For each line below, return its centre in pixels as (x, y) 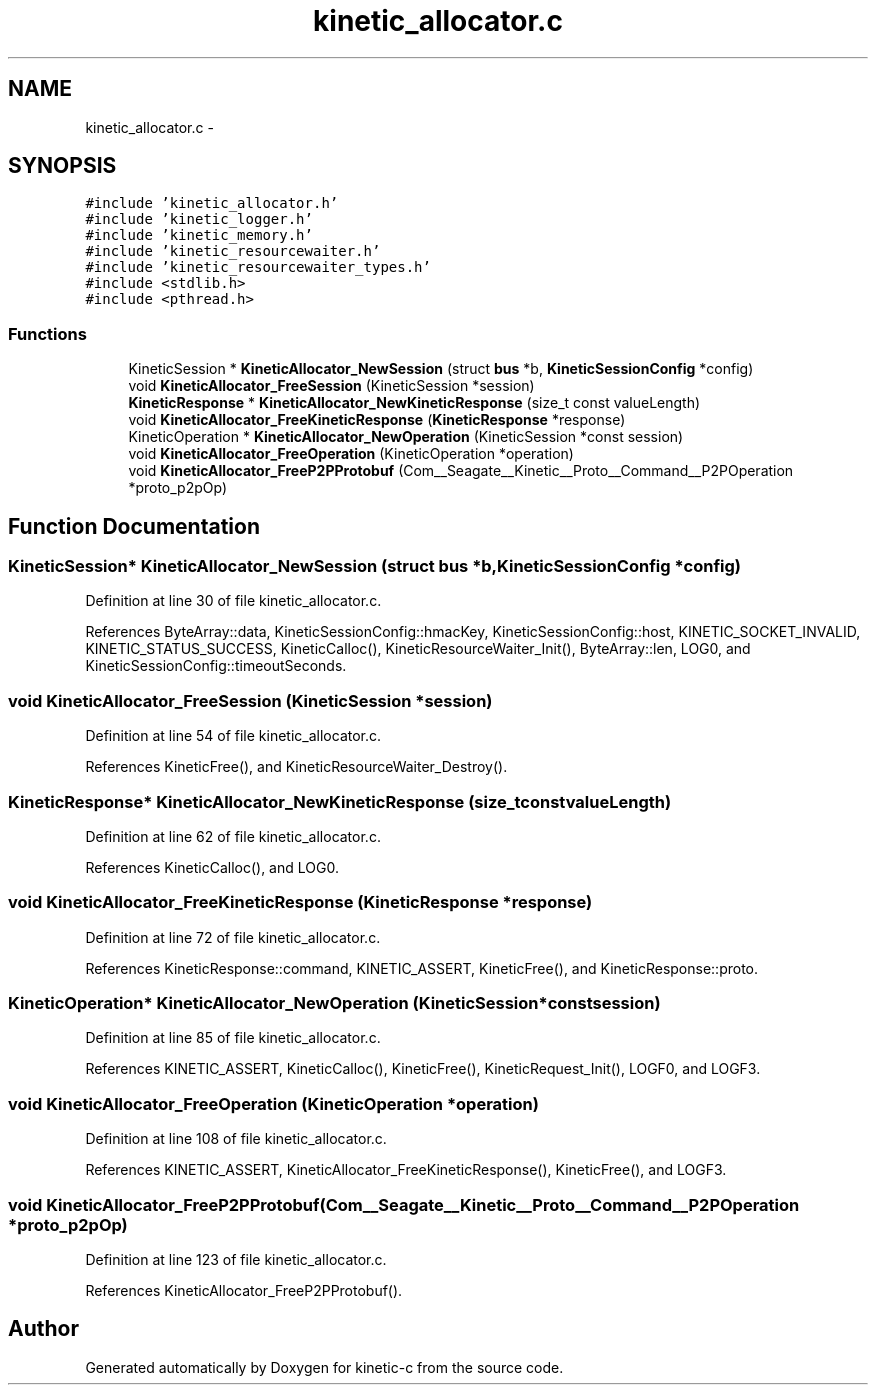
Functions (47, 333)
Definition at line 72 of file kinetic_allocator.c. (233, 937)
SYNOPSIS (62, 166)
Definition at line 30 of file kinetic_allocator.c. (233, 601)
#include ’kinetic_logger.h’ (199, 219)
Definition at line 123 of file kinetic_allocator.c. (236, 1259)
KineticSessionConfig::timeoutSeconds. (216, 666)
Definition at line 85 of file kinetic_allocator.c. (233, 1038)
